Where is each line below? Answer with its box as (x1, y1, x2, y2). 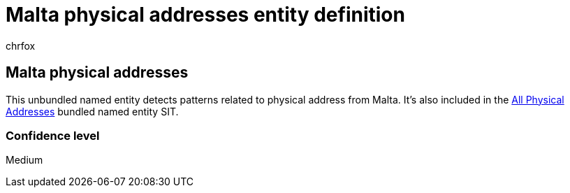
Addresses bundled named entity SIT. (6, 105, 179, 117)
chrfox (6, 39, 36, 52)
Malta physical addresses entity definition (6, 3, 405, 27)
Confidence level (6, 128, 100, 143)
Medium (6, 154, 43, 166)
